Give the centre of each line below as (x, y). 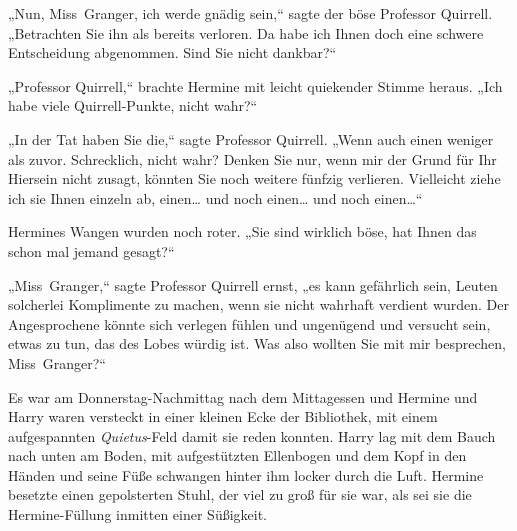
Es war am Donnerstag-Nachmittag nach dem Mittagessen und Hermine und (243, 396)
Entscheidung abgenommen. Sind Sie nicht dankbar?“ (172, 52)
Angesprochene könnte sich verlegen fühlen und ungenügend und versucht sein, (249, 323)
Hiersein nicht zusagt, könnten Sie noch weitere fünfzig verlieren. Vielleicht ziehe (254, 178)
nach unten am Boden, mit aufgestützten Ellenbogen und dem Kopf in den (237, 455)
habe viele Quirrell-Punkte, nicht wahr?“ (133, 105)
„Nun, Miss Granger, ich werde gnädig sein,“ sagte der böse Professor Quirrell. (250, 13)
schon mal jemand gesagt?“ (91, 250)
